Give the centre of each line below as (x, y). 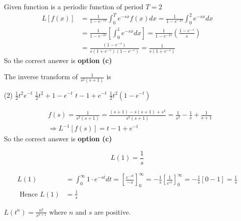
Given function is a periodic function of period (74, 6)
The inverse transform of (41, 77)
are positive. (112, 211)
